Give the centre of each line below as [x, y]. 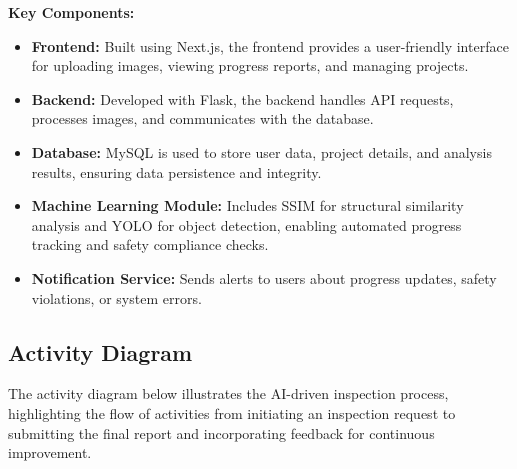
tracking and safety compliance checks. [150, 244]
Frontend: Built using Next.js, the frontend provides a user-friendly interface [270, 45]
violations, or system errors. [116, 297]
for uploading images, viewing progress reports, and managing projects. [250, 65]
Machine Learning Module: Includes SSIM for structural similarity [247, 205]
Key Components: [71, 12]
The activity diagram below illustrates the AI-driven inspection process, [228, 393]
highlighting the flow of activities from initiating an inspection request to [232, 412]
